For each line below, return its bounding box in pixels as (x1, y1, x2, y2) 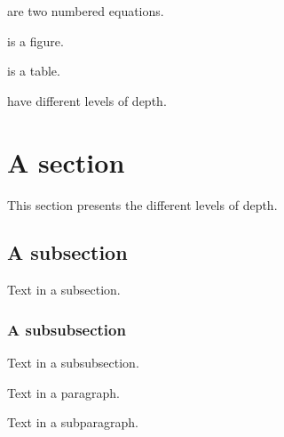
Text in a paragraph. (7, 383, 120, 401)
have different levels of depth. (7, 91, 167, 109)
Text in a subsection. (7, 280, 121, 299)
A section (7, 143, 125, 180)
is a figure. (7, 31, 64, 50)
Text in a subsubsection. (7, 353, 139, 372)
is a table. (7, 61, 60, 80)
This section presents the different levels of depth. (7, 195, 278, 214)
